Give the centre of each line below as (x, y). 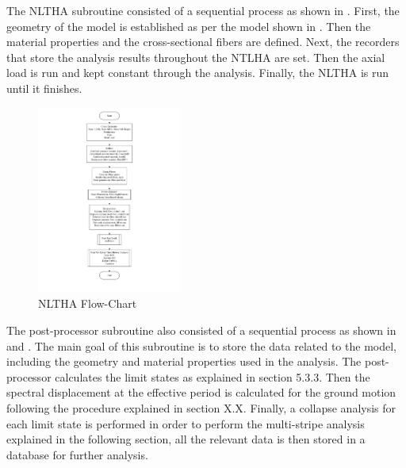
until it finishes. (44, 88)
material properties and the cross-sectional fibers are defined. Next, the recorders (203, 42)
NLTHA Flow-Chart (88, 303)
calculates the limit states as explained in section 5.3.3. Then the (213, 376)
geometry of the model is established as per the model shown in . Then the (189, 26)
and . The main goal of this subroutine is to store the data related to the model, (201, 345)
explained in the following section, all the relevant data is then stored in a (186, 439)
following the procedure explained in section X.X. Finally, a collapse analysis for (201, 407)
